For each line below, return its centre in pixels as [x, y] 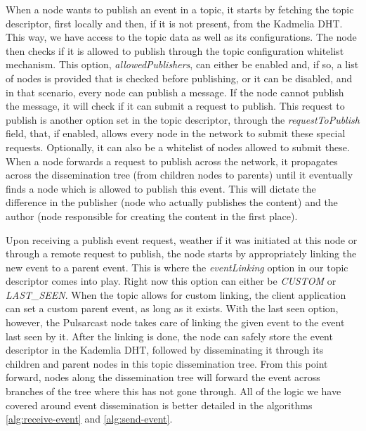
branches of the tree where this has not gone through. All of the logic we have [174, 391]
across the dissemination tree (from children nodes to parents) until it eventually [179, 175]
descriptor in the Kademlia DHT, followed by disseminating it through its [165, 350]
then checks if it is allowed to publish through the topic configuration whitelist [175, 50]
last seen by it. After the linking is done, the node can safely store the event [169, 336]
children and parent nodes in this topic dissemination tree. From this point [167, 363]
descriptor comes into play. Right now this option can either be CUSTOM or [171, 281]
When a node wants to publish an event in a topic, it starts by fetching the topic [180, 9]
